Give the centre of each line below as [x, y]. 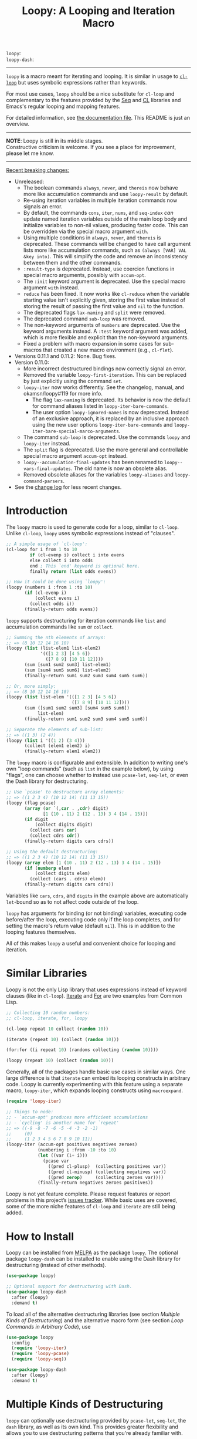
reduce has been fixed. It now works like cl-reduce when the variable [106, 294]
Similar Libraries [47, 973]
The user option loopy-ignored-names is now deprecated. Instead [111, 413]
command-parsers [43, 482]
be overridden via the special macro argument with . [86, 232]
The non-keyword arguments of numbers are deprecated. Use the [102, 325]
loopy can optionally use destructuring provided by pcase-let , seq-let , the [96, 1420]
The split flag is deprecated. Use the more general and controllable [106, 450]
